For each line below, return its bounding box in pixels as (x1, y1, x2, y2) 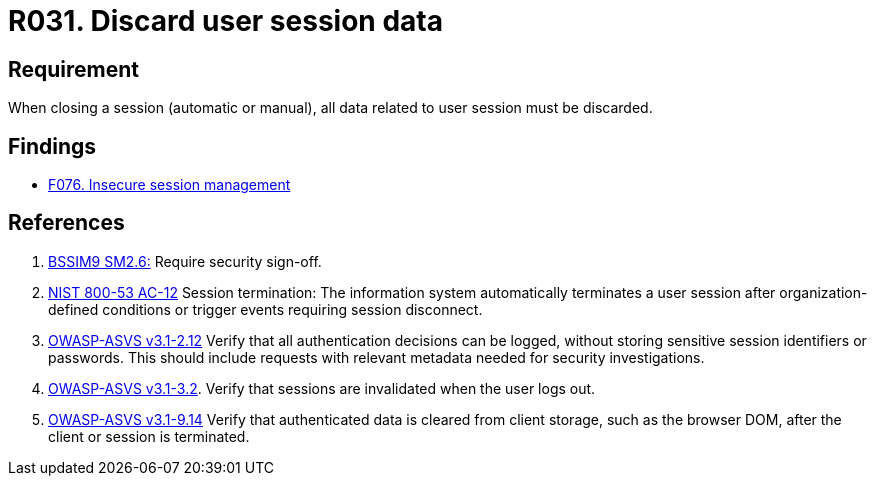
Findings (8, 133, 97, 159)
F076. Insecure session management (48, 176, 291, 194)
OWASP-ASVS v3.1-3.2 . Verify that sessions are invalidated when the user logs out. (48, 379, 596, 397)
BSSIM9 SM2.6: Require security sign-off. (48, 252, 322, 270)
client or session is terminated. (48, 427, 250, 445)
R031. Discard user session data (8, 4, 443, 38)
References (8, 210, 125, 236)
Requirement (8, 56, 140, 82)
